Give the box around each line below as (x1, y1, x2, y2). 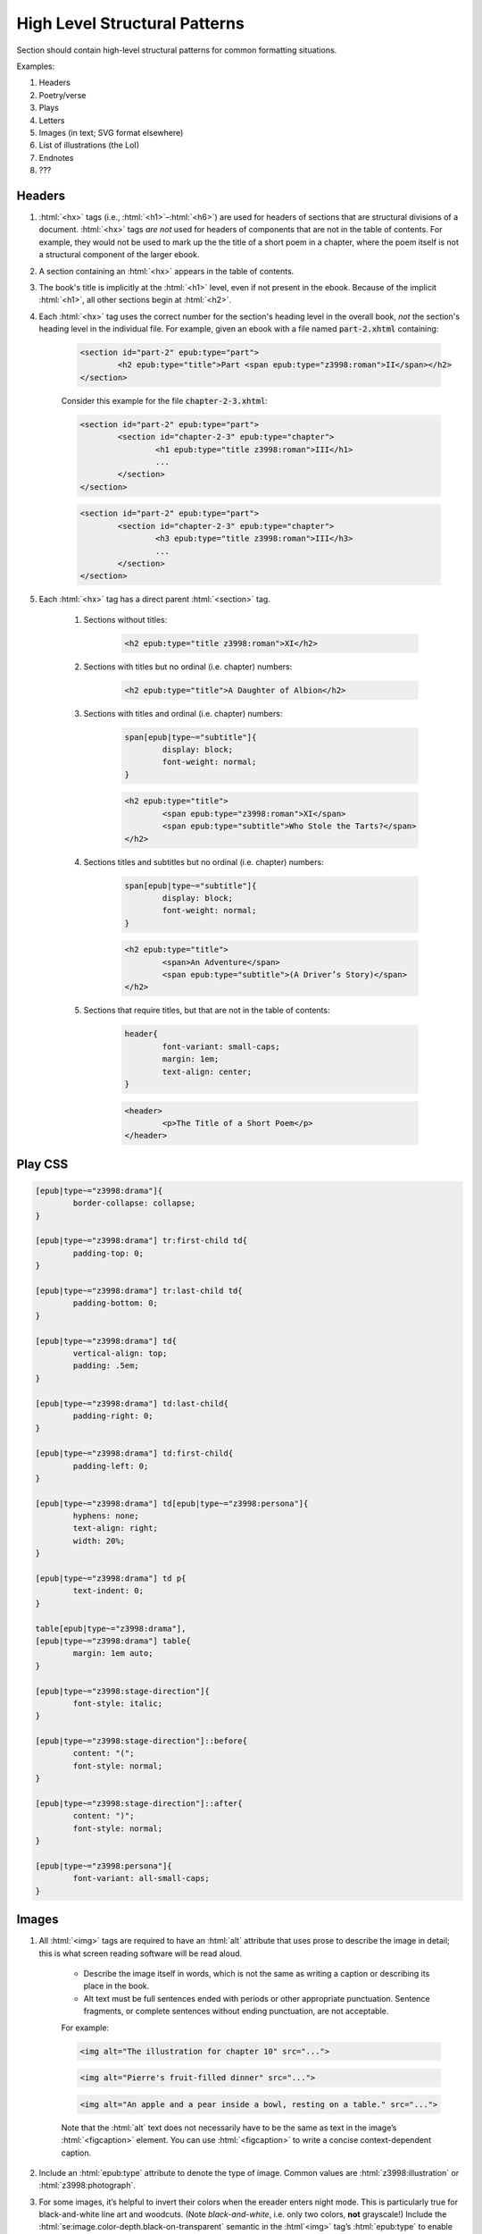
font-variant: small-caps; (162, 1041, 280, 1052)
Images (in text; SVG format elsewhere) (38, 127, 184, 138)
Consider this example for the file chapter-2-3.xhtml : (61, 395, 268, 406)
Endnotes (38, 152, 74, 163)
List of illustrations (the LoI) (38, 139, 140, 151)
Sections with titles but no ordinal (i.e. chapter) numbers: (83, 661, 293, 672)
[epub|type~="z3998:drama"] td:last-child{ (35, 1398, 229, 1408)
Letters (38, 114, 65, 125)
